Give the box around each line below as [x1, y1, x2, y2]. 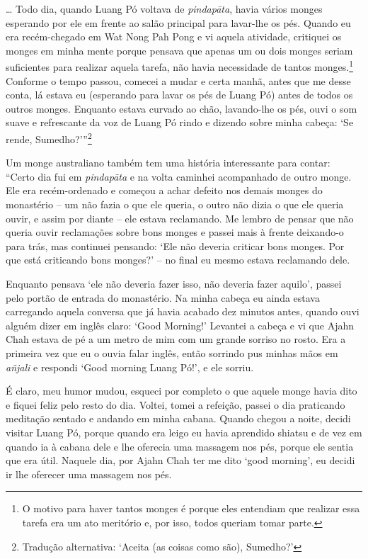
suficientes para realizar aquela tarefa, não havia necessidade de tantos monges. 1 [6, 57, 353, 74]
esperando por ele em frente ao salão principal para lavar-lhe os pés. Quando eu [6, 15, 351, 30]
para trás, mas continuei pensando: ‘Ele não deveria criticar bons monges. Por [6, 238, 345, 253]
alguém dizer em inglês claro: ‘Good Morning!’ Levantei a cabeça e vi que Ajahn [6, 317, 355, 332]
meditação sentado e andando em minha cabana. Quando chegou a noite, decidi [6, 411, 351, 426]
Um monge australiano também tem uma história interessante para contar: [6, 155, 330, 170]
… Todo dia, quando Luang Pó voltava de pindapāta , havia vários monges [6, 1, 323, 16]
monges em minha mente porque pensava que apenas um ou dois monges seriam [6, 43, 353, 57]
